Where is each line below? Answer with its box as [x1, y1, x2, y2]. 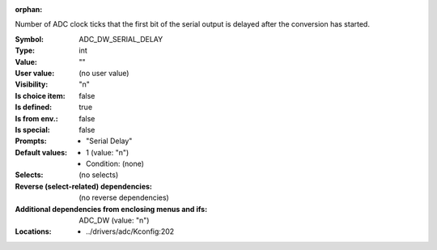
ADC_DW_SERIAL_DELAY [78, 34, 163, 44]
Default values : [15, 147, 68, 157]
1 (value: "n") [86, 147, 129, 157]
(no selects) [78, 170, 119, 180]
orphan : [15, 5, 43, 14]
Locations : [15, 227, 52, 236]
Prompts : [15, 136, 48, 146]
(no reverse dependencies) [78, 193, 169, 202]
